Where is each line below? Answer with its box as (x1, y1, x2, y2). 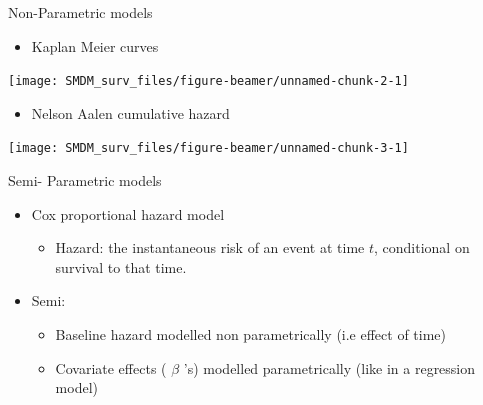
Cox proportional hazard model (31, 203, 225, 224)
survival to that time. (55, 256, 187, 277)
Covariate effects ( (55, 357, 167, 378)
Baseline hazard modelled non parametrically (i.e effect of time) (55, 324, 447, 345)
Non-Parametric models (8, 2, 153, 22)
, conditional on (374, 237, 470, 258)
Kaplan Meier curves (31, 35, 159, 56)
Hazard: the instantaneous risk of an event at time (55, 237, 365, 258)
